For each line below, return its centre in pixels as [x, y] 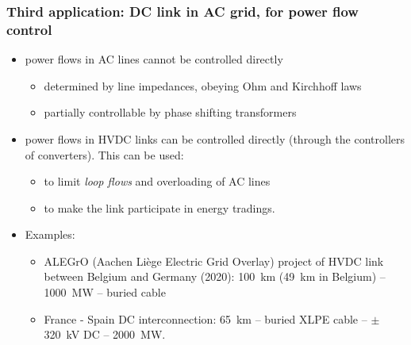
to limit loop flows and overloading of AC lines [157, 181]
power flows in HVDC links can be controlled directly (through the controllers [215, 138]
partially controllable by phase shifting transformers [170, 112]
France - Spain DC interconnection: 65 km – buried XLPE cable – [205, 318]
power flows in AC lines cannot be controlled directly [154, 59]
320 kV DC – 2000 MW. [105, 334]
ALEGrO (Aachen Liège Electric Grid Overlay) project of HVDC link [214, 261]
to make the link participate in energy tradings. [159, 207]
